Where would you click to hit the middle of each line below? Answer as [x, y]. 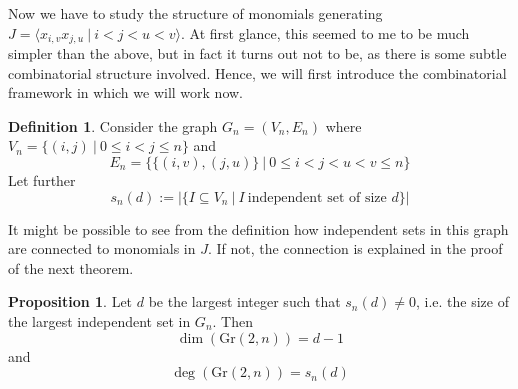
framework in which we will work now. [125, 92]
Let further [42, 180]
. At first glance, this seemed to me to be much [325, 32]
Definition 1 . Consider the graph [113, 125]
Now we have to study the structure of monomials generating [195, 13]
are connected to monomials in [102, 248]
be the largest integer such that [244, 301]
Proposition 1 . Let [70, 301]
